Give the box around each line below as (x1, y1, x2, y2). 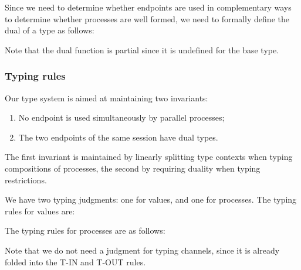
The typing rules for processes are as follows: (5, 224, 165, 237)
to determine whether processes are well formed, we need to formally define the (5, 12, 289, 25)
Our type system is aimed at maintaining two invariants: (5, 91, 208, 104)
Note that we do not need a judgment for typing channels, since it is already (5, 244, 280, 256)
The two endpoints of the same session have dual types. (18, 131, 218, 143)
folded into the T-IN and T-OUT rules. (5, 255, 146, 268)
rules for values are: (5, 204, 75, 217)
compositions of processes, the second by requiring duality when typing (5, 162, 261, 174)
